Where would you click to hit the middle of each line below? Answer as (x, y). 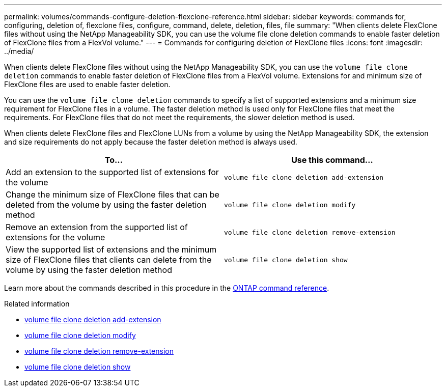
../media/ (19, 51)
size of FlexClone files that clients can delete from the (109, 260)
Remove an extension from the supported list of (97, 227)
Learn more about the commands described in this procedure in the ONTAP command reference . (167, 288)
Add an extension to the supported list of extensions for (112, 172)
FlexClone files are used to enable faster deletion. (87, 84)
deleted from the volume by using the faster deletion (106, 205)
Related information (37, 304)
